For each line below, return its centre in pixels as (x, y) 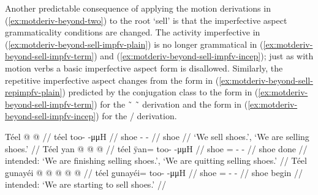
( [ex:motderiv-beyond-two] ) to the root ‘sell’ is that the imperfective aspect (146, 20)
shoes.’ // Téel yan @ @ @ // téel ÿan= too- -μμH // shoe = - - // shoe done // (156, 148)
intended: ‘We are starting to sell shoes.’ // (85, 184)
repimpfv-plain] (34, 92)
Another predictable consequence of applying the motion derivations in (138, 8)
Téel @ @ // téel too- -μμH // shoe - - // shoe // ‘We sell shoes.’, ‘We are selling (157, 136)
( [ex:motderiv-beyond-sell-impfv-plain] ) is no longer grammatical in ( (134, 44)
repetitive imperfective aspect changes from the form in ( (112, 80)
